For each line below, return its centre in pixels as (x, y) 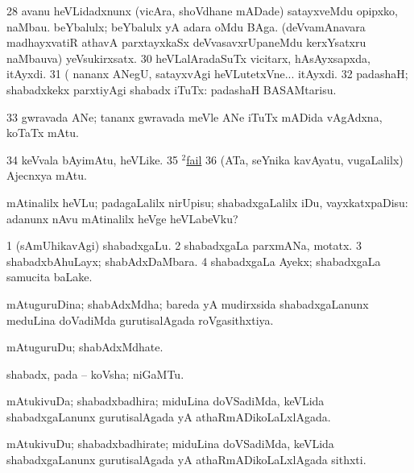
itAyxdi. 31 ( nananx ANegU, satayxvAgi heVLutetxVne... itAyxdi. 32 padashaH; (207, 74)
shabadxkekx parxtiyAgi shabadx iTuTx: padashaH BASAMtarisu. (172, 89)
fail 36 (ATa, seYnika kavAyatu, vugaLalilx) (295, 159)
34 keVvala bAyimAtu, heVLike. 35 (92, 159)
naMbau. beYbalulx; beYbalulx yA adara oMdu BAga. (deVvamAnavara (186, 26)
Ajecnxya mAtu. (47, 175)
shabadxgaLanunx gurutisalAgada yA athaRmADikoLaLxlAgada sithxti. (186, 460)
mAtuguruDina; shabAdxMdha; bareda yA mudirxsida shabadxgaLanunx (188, 303)
